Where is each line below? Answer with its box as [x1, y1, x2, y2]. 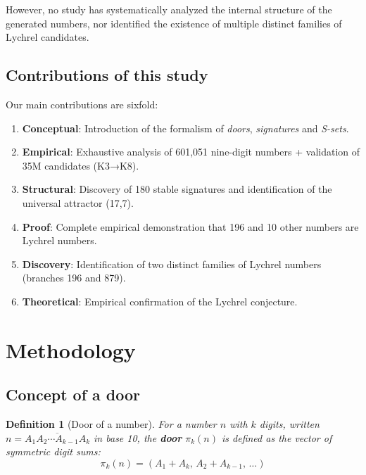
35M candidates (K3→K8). [22, 158, 139, 172]
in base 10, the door [94, 430, 182, 445]
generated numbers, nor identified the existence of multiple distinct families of [6, 15, 342, 30]
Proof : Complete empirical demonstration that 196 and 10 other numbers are [22, 219, 359, 234]
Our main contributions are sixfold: [6, 96, 158, 111]
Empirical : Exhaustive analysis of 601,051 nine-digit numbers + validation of [22, 144, 360, 159]
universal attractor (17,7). [22, 195, 134, 210]
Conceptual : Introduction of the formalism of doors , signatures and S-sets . [22, 120, 349, 135]
